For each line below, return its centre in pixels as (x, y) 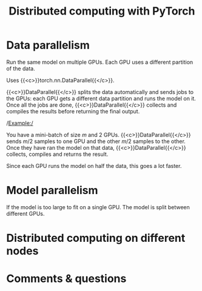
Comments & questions (66, 279)
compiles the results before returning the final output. (73, 111)
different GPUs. (25, 213)
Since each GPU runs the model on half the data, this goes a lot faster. (94, 166)
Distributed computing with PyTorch (102, 11)
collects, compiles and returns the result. (57, 154)
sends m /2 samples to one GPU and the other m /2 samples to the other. (96, 141)
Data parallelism (48, 45)
